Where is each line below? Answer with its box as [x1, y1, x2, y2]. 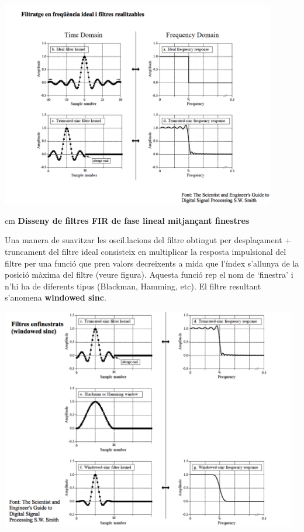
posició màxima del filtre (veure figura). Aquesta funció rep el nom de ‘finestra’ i [5, 268, 293, 281]
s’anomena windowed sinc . [5, 291, 106, 303]
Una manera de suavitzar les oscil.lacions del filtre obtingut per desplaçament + [5, 234, 292, 246]
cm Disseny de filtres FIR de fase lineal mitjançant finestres [5, 214, 250, 226]
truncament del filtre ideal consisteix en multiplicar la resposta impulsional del [5, 245, 286, 257]
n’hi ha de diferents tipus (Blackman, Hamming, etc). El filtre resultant [5, 279, 261, 292]
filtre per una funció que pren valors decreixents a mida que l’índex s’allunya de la [5, 257, 299, 269]
